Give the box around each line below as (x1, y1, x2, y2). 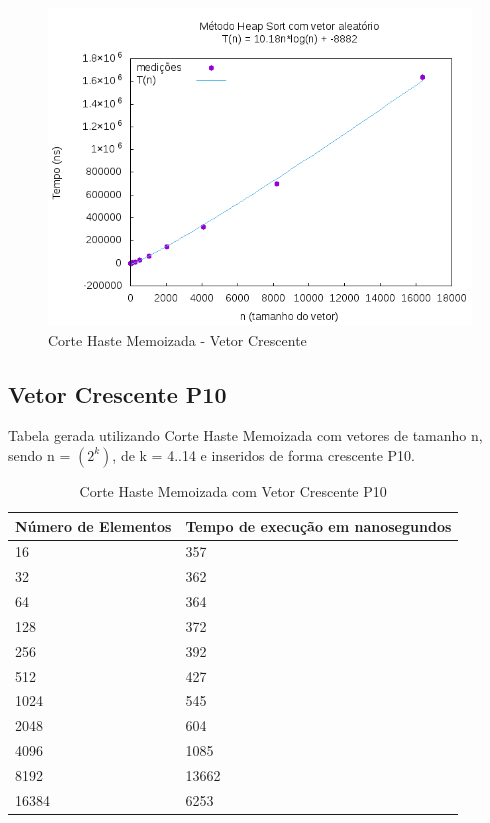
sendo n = (8, 444, 71, 465)
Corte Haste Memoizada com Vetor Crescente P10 (79, 480, 387, 501)
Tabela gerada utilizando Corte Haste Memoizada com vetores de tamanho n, (8, 425, 483, 446)
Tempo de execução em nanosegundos (185, 515, 452, 536)
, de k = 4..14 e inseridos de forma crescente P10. (112, 444, 415, 465)
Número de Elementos (15, 515, 172, 536)
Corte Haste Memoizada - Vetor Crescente (48, 329, 307, 350)
